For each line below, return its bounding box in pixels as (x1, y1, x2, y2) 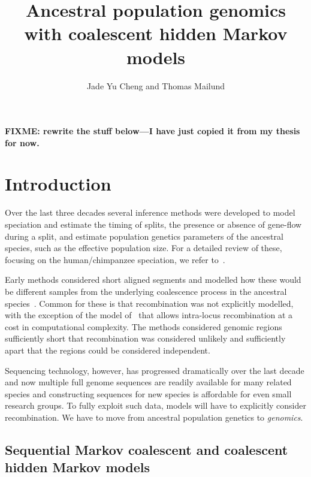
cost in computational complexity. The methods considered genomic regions (5, 320, 282, 333)
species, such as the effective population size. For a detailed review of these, (5, 241, 282, 254)
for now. (5, 136, 40, 149)
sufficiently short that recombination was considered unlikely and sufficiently (5, 332, 286, 345)
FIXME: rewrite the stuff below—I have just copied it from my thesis (5, 125, 300, 137)
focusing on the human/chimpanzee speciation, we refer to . (5, 253, 225, 265)
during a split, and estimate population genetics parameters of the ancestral (5, 230, 283, 242)
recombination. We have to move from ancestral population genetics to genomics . (5, 410, 303, 423)
